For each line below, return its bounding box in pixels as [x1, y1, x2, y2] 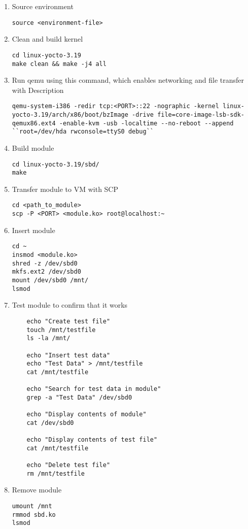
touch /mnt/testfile [26, 326, 96, 334]
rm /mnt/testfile [26, 470, 85, 477]
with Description [12, 84, 64, 95]
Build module [12, 142, 54, 153]
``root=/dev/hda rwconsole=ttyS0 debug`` [12, 128, 154, 136]
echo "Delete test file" [26, 461, 111, 469]
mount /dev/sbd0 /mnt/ [12, 277, 89, 284]
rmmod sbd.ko [12, 511, 56, 518]
